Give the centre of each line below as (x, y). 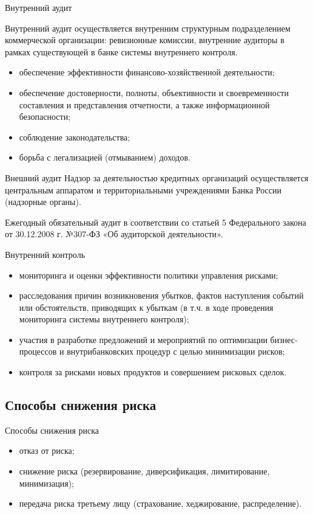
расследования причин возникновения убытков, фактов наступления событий (161, 295)
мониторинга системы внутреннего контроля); (104, 319)
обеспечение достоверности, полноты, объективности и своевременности (154, 92)
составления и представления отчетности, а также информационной (144, 104)
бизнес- (284, 339)
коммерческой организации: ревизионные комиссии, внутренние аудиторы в (145, 40)
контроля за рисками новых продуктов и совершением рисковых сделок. (153, 372)
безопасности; (45, 116)
